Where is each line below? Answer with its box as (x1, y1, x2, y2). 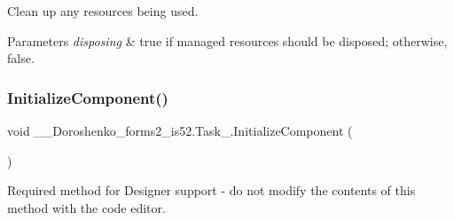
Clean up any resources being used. (7, 2, 199, 20)
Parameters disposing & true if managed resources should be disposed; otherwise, (7, 31, 448, 50)
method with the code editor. (7, 198, 166, 216)
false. (7, 49, 35, 67)
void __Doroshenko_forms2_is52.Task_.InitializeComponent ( (7, 122, 353, 139)
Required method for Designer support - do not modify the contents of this (7, 181, 416, 200)
